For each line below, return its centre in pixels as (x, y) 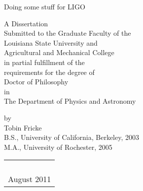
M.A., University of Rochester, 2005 (58, 147)
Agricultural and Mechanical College (59, 52)
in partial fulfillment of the (44, 62)
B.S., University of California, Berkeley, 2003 (71, 137)
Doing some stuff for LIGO (45, 6)
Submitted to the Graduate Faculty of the (68, 33)
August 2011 (30, 179)
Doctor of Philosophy (36, 82)
